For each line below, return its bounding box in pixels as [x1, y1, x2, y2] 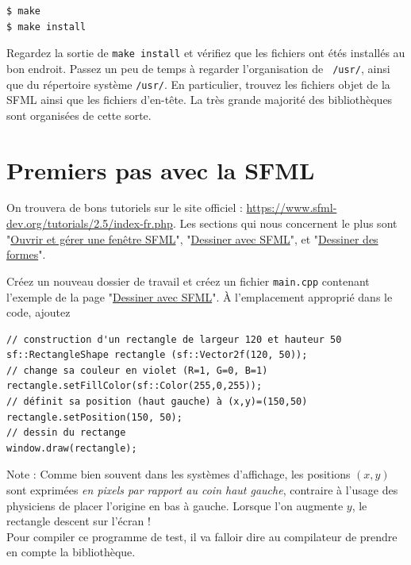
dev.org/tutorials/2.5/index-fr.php [6, 215, 173, 232]
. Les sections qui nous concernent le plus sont [172, 215, 398, 232]
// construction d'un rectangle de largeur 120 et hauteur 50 [6, 333, 342, 345]
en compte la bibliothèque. [6, 544, 136, 560]
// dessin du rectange [6, 427, 126, 439]
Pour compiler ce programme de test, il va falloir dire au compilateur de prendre [6, 528, 398, 544]
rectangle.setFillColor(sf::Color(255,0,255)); [6, 380, 263, 392]
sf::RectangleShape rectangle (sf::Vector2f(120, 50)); [6, 349, 308, 361]
